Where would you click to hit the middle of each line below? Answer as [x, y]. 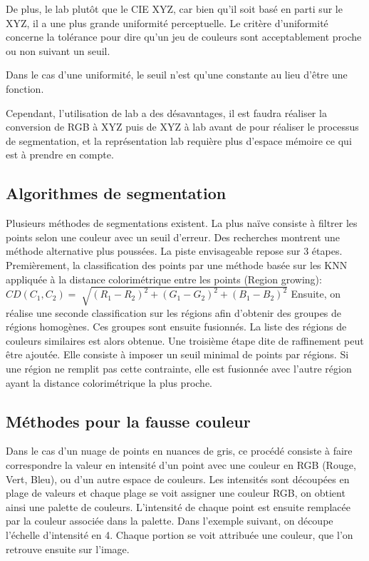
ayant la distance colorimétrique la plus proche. [109, 382]
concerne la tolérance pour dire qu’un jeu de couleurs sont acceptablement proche [184, 37]
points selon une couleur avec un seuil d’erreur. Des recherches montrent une [173, 237]
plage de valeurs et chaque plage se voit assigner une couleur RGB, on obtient [176, 493]
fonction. [25, 88]
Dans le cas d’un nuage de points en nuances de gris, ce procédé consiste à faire [179, 451]
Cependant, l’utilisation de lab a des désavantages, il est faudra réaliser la [166, 112]
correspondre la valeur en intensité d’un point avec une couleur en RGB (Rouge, [181, 465]
